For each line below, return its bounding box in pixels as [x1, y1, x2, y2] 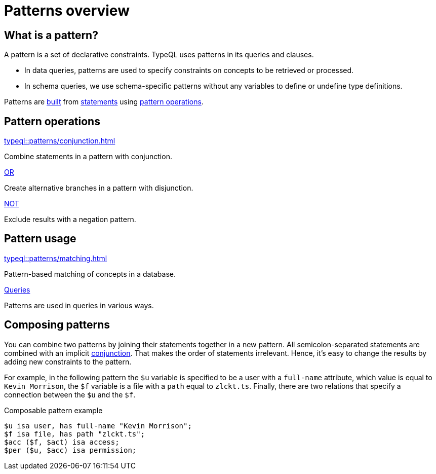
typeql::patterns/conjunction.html [4, 136, 115, 145]
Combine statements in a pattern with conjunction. [4, 152, 172, 161]
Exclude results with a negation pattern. [4, 215, 136, 224]
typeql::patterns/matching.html [4, 253, 107, 263]
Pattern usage [4, 232, 76, 245]
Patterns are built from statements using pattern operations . [4, 97, 204, 106]
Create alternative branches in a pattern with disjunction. [4, 184, 193, 193]
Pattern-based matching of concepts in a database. [4, 269, 176, 278]
